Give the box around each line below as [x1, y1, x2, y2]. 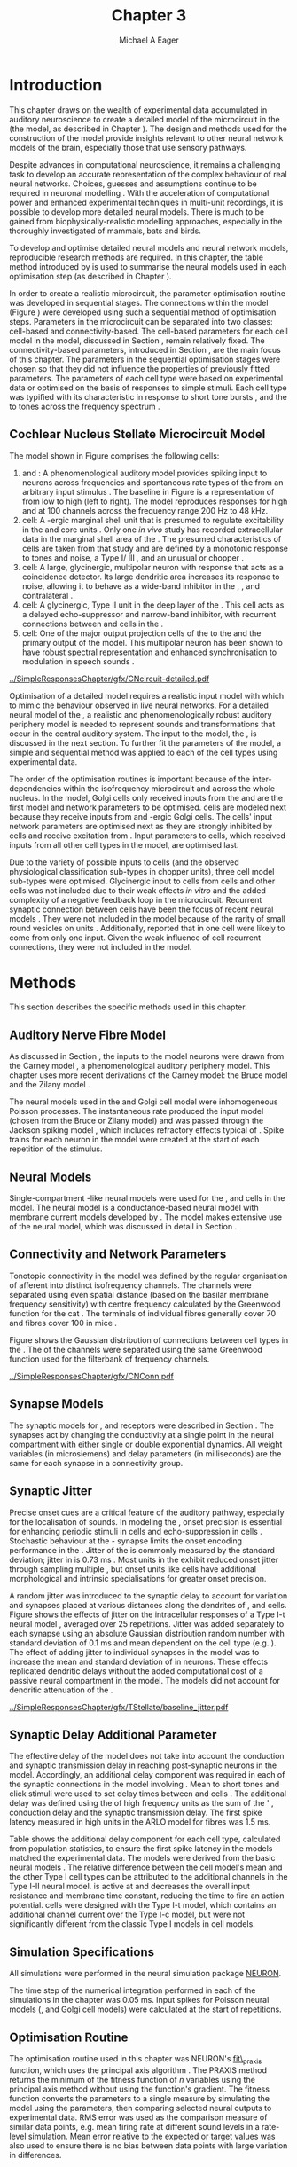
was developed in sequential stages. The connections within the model [9, 297, 269, 308]
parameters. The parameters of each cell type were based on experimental [9, 373, 284, 383]
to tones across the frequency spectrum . [9, 401, 161, 412]
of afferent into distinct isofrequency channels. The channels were [9, 1279, 252, 1291]
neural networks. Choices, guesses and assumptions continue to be [9, 178, 257, 189]
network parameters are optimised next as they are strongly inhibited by [9, 820, 273, 831]
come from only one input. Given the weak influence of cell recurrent [9, 932, 262, 943]
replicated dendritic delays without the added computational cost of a [9, 1665, 263, 1676]
